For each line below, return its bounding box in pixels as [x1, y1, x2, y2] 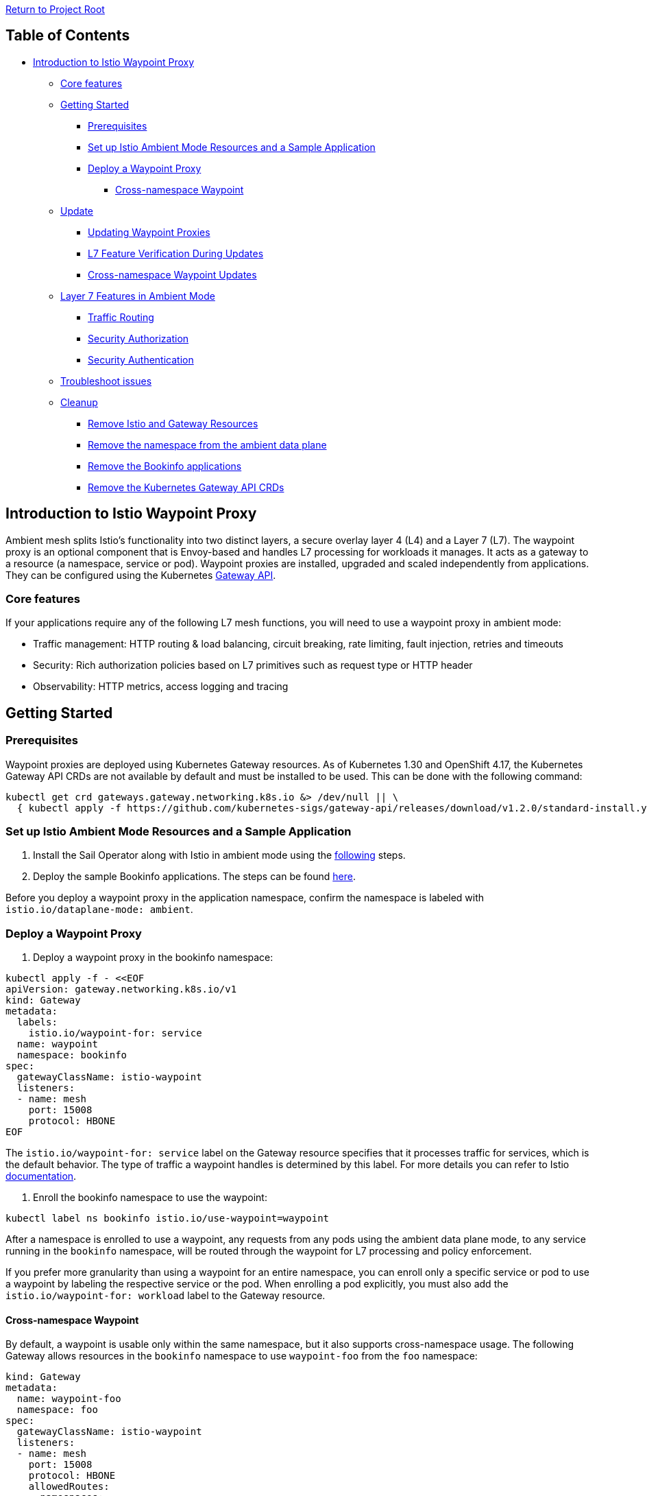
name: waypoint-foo [16, 1393, 121, 1405]
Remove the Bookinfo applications [88, 460, 242, 472]
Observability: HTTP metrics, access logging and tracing [33, 680, 289, 693]
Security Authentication [88, 353, 194, 366]
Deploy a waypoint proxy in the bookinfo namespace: [33, 951, 273, 964]
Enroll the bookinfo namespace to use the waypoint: [33, 1191, 267, 1204]
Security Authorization [88, 332, 189, 344]
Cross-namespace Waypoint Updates [88, 268, 257, 281]
